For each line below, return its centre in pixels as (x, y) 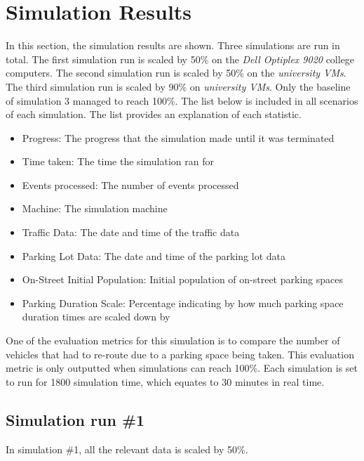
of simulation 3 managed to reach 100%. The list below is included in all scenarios (182, 100)
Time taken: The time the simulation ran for (118, 161)
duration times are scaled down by (96, 317)
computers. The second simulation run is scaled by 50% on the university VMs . (176, 73)
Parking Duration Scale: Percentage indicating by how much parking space (183, 303)
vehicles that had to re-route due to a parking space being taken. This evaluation (180, 354)
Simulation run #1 (75, 419)
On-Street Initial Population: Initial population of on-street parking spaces (182, 279)
